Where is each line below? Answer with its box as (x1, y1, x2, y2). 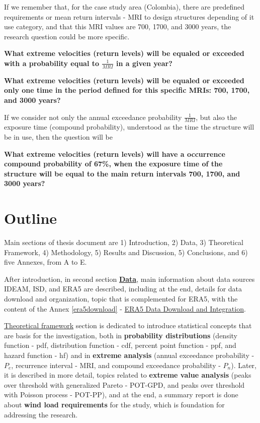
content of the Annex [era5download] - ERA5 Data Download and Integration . (4, 303, 246, 314)
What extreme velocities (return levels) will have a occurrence (4, 148, 225, 159)
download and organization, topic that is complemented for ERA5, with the (4, 293, 238, 304)
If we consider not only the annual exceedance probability (4, 111, 182, 122)
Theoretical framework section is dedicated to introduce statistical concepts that (4, 320, 252, 331)
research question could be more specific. (4, 31, 130, 41)
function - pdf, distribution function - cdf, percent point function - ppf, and (4, 340, 236, 350)
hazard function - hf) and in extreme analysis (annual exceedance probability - (4, 350, 254, 360)
